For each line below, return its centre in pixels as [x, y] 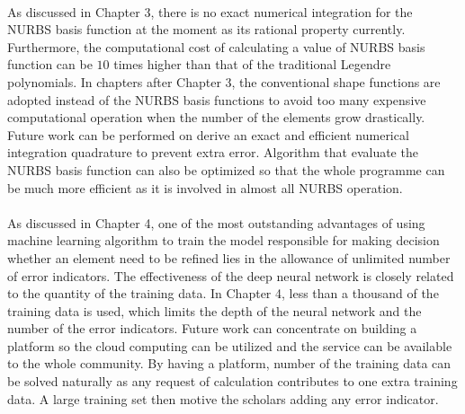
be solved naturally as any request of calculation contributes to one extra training [232, 381]
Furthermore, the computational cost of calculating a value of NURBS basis [216, 46]
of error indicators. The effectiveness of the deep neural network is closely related [231, 275]
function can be [50, 64]
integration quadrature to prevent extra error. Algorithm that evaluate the [213, 152]
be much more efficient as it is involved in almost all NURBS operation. [205, 187]
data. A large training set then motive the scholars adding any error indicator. [223, 398]
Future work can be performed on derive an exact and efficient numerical [208, 134]
